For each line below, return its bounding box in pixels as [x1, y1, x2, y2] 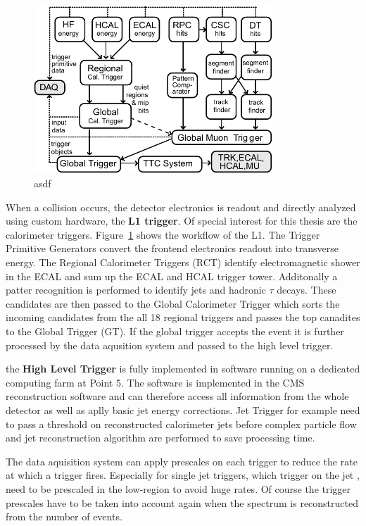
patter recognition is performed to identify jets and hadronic [6, 282, 266, 297]
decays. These [277, 282, 336, 297]
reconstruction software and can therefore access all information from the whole [6, 389, 349, 403]
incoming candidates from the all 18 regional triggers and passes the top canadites [6, 310, 360, 325]
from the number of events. [6, 509, 122, 524]
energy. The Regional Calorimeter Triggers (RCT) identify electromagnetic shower [6, 255, 360, 270]
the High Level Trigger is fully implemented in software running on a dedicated [6, 361, 360, 376]
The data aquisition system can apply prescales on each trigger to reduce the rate [6, 453, 358, 468]
